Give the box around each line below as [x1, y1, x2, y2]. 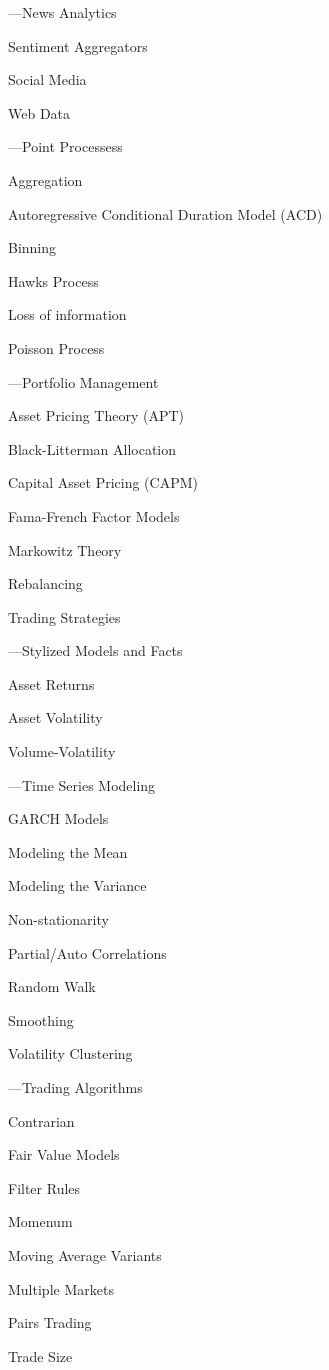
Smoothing [8, 1009, 74, 1030]
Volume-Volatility [8, 741, 116, 762]
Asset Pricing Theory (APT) [8, 405, 185, 426]
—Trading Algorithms [8, 1077, 143, 1097]
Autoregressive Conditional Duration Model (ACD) [8, 203, 323, 224]
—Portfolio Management [8, 371, 159, 392]
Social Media [8, 69, 87, 90]
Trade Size [8, 1345, 73, 1366]
